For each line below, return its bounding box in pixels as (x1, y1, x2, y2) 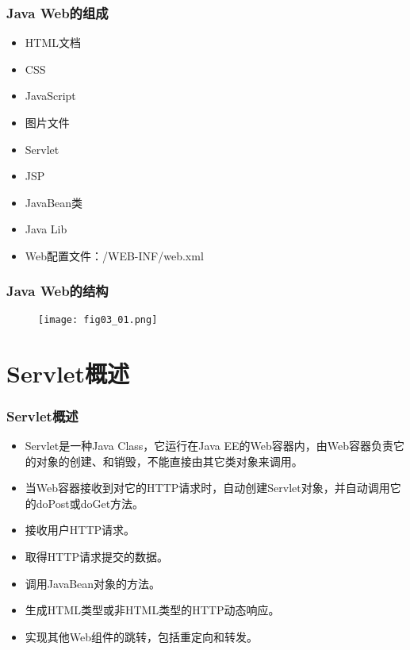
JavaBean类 (25, 194, 83, 210)
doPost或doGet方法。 (36, 494, 144, 511)
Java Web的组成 (6, 2, 109, 22)
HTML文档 (25, 34, 81, 51)
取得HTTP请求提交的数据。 (25, 548, 169, 564)
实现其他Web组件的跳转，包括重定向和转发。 (25, 628, 259, 644)
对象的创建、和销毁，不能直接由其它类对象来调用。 (36, 452, 303, 469)
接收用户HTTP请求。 (25, 521, 136, 538)
